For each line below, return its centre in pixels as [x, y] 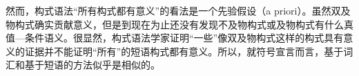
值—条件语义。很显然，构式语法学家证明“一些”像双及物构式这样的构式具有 [175, 38]
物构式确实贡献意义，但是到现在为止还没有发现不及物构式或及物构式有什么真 [179, 24]
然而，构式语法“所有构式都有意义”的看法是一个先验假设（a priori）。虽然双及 [178, 10]
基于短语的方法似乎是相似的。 [92, 65]
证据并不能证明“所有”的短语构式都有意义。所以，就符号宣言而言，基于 [184, 51]
